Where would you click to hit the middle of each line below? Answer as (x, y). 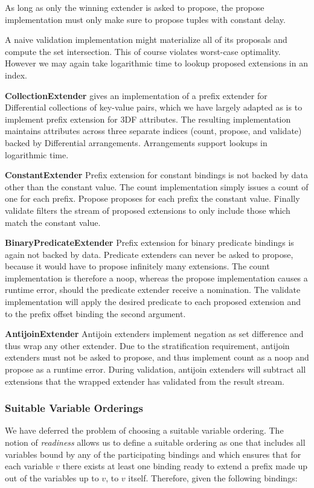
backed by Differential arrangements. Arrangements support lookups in (136, 142)
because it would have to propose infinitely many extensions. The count (137, 266)
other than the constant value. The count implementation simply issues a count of (157, 186)
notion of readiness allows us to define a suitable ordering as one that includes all (155, 442)
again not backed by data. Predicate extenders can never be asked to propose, (149, 254)
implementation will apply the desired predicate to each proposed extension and (153, 302)
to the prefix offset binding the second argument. (95, 313)
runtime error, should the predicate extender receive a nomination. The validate (153, 290)
